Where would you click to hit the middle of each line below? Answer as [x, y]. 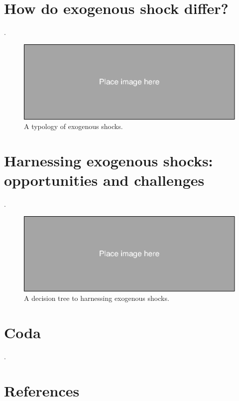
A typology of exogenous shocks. [73, 126]
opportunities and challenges [104, 180]
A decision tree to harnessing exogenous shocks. [97, 298]
